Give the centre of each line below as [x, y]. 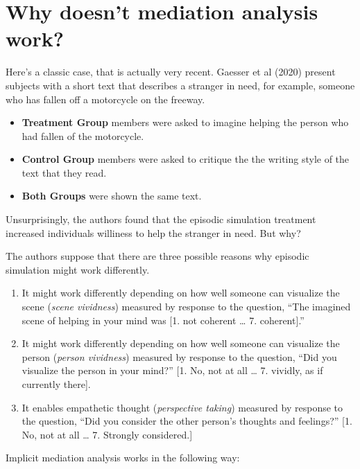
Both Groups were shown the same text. [112, 196]
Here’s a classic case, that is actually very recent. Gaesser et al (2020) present [171, 72]
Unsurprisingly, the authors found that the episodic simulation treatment [161, 219]
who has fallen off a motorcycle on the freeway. [105, 99]
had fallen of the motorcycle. [83, 135]
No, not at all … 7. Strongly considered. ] [107, 434]
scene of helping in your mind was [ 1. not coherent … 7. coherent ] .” [163, 320]
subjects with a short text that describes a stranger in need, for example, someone [180, 85]
